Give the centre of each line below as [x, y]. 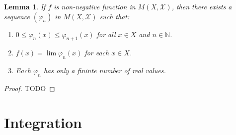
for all [106, 34]
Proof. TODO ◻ [30, 88]
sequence [17, 16]
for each [97, 53]
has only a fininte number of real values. [105, 70]
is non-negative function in [95, 6]
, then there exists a [202, 6]
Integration [43, 122]
